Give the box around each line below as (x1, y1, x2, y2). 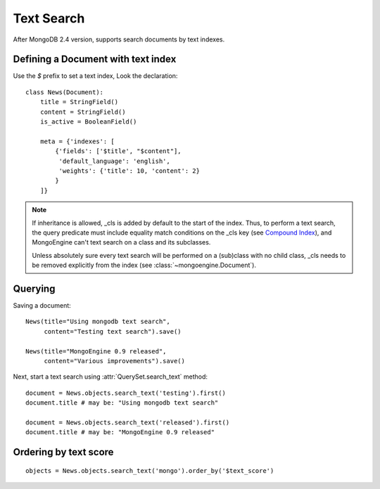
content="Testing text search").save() (44, 327, 182, 335)
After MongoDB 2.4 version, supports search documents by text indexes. (13, 35, 225, 44)
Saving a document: (13, 301, 72, 309)
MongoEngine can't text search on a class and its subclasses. (32, 238, 211, 247)
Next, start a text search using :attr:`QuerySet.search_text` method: (13, 372, 208, 381)
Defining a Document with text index (13, 53, 177, 65)
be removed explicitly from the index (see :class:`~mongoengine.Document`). (32, 261, 257, 270)
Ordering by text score (13, 446, 114, 458)
